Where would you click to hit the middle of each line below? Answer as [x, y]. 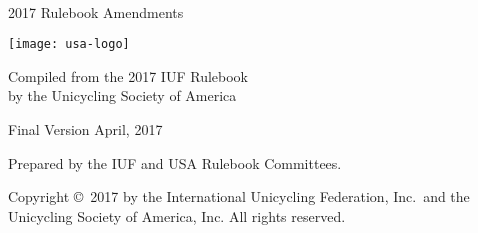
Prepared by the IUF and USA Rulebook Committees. [175, 162]
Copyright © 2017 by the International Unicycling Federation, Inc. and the [239, 196]
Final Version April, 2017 [85, 129]
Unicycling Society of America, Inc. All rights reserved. [177, 215]
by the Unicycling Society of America [122, 95]
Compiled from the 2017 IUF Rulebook [128, 75]
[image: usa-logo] [69, 44]
